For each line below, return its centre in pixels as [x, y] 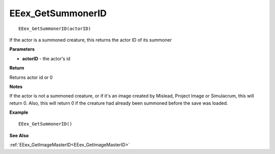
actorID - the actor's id [46, 58]
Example [19, 112]
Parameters [22, 49]
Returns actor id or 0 [31, 77]
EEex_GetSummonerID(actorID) [55, 28]
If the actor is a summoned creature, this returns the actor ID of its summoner [91, 40]
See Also [19, 135]
